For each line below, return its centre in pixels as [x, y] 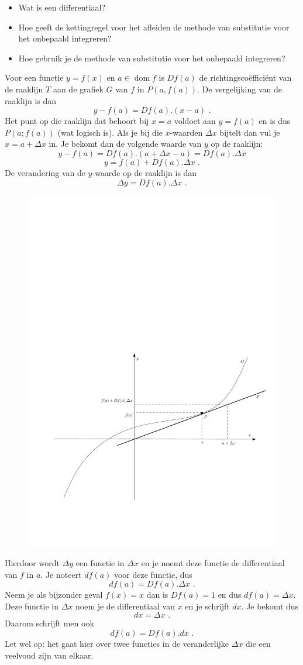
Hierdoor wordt [32, 563]
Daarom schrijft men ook [49, 623]
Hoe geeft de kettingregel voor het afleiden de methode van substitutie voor [154, 27]
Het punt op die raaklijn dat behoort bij [77, 121]
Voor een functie [34, 77]
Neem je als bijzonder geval [54, 595]
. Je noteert [61, 574]
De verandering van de [45, 172]
